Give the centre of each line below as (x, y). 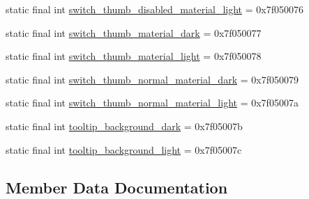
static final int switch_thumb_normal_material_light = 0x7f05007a (152, 103)
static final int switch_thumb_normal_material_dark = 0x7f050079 (152, 79)
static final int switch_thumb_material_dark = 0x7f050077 (134, 32)
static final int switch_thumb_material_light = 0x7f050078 (134, 56)
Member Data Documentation (117, 187)
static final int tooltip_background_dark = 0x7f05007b (124, 126)
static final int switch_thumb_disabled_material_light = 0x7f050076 (154, 9)
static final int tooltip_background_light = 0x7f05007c (124, 149)
